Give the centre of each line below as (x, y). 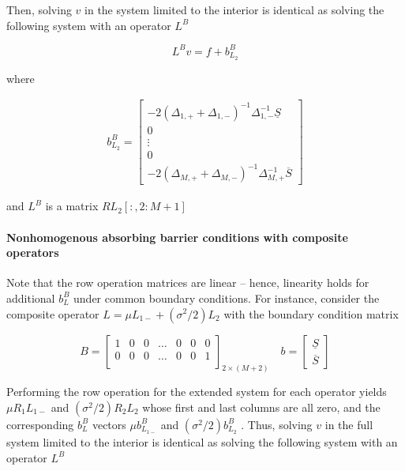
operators (33, 252)
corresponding (40, 424)
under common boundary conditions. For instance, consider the (227, 298)
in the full (349, 424)
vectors (109, 424)
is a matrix (72, 206)
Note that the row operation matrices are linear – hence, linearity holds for (188, 283)
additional (31, 298)
